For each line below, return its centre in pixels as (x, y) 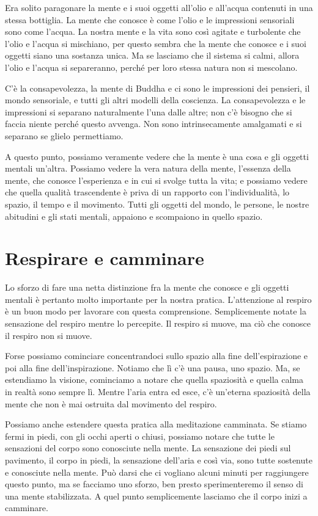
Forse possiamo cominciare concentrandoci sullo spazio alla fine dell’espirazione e (157, 356)
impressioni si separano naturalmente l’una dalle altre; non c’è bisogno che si (149, 111)
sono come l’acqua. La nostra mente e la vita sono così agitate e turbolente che (153, 31)
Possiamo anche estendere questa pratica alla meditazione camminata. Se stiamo (156, 424)
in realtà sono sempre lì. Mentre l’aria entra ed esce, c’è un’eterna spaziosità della (158, 391)
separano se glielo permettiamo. (64, 135)
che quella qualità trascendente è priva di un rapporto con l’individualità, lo (147, 192)
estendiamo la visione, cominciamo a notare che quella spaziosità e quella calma (154, 380)
